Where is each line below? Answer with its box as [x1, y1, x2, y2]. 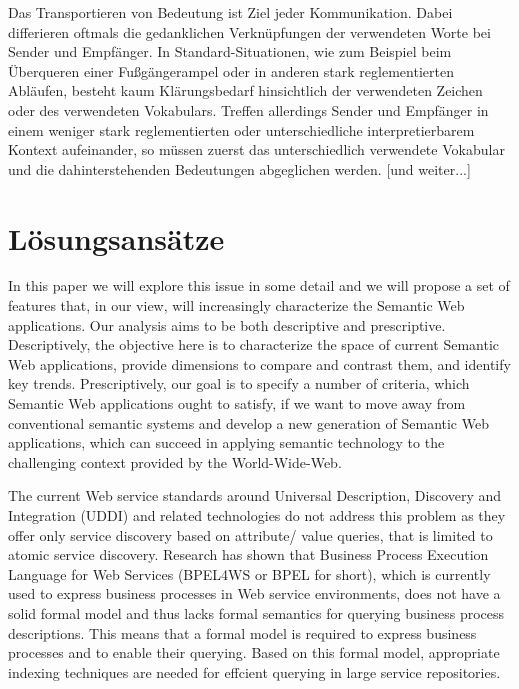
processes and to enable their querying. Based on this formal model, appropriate [8, 642, 500, 663]
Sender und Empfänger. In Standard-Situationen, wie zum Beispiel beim [8, 41, 452, 62]
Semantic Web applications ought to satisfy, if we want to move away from [8, 393, 466, 414]
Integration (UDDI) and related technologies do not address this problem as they [8, 505, 506, 525]
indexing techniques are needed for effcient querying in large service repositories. [8, 661, 501, 682]
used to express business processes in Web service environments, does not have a [8, 583, 501, 604]
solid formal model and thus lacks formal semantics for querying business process [8, 602, 505, 623]
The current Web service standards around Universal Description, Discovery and [8, 485, 502, 506]
